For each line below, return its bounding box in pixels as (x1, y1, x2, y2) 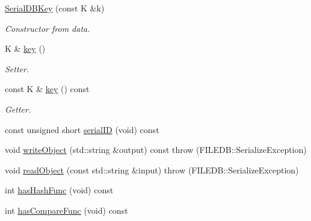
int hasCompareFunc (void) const (5, 204, 128, 216)
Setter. (5, 62, 29, 75)
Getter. (5, 102, 31, 115)
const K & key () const (5, 82, 90, 95)
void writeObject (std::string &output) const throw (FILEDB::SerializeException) (5, 143, 307, 156)
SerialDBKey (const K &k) (5, 2, 105, 14)
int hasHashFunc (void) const (5, 184, 114, 196)
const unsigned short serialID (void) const (5, 123, 159, 135)
